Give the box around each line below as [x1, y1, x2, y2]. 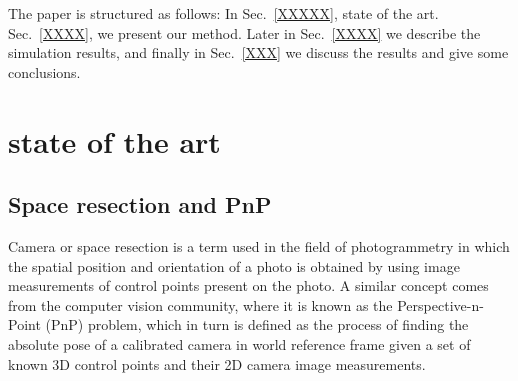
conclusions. [8, 61, 81, 82]
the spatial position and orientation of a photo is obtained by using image [8, 255, 460, 276]
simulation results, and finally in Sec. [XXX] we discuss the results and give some [8, 42, 509, 63]
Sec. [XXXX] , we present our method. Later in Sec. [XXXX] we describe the [8, 22, 481, 43]
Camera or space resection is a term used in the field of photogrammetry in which [8, 235, 510, 256]
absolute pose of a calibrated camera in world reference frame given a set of [8, 333, 471, 354]
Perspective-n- [397, 294, 484, 315]
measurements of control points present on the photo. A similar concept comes [8, 275, 489, 296]
